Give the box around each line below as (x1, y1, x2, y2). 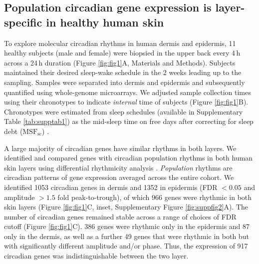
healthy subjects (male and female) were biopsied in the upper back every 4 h (4, 47, 241, 58)
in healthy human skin (46, 14, 164, 29)
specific (4, 14, 42, 29)
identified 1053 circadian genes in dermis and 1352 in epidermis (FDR (4, 181, 218, 192)
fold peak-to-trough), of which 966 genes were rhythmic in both (57, 191, 252, 202)
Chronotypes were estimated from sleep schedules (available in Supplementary (4, 106, 243, 116)
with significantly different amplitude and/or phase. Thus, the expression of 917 (4, 240, 248, 251)
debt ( (4, 125, 23, 136)
